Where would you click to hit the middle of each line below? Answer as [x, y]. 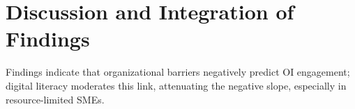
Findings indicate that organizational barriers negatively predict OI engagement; [178, 72]
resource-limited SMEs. [55, 99]
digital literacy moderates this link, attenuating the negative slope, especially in [176, 85]
